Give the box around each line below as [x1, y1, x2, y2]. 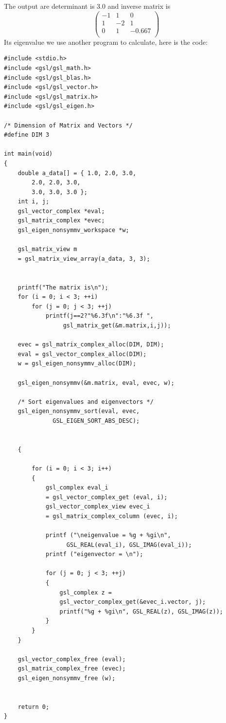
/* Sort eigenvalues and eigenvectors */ [17, 398, 154, 405]
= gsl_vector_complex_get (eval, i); [45, 493, 168, 501]
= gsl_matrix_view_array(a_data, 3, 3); [17, 255, 150, 262]
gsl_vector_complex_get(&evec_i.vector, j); [59, 598, 206, 606]
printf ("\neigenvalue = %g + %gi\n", [45, 532, 171, 539]
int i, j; [17, 198, 50, 205]
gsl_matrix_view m [17, 246, 77, 253]
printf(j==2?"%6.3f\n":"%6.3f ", [45, 312, 154, 320]
